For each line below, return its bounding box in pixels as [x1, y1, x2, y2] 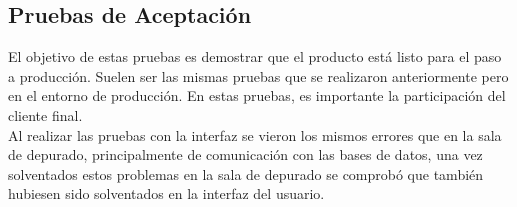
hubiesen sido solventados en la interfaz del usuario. [8, 183, 325, 204]
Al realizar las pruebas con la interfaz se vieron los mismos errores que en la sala [8, 124, 502, 145]
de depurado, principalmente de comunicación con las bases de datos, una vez [8, 144, 483, 165]
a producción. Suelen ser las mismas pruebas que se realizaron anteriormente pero [8, 65, 509, 86]
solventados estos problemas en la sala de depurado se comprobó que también [8, 163, 484, 184]
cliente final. [8, 104, 83, 125]
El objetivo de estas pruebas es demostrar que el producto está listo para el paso [8, 46, 502, 67]
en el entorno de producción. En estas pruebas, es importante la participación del [8, 85, 506, 106]
